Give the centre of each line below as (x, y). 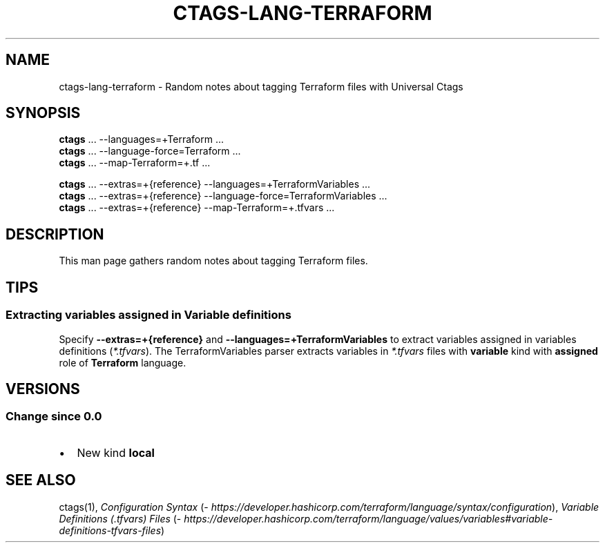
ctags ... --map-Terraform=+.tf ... (135, 163)
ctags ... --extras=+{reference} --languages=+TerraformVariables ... (215, 184)
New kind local (116, 452)
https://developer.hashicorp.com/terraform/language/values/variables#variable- (368, 518)
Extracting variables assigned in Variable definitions (148, 315)
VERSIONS (43, 389)
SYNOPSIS (43, 113)
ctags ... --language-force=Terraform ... (150, 151)
